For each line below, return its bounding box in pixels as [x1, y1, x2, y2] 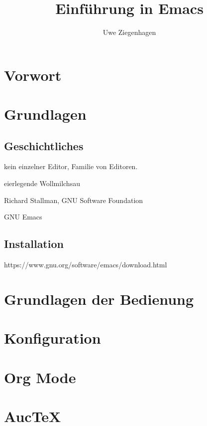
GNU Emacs [4, 212, 42, 222]
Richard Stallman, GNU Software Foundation [4, 195, 143, 205]
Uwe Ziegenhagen [103, 27, 156, 37]
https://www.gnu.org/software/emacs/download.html [4, 259, 167, 270]
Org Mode [4, 367, 76, 387]
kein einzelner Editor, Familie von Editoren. [4, 161, 138, 172]
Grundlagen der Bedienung [4, 288, 194, 309]
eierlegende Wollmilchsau [4, 178, 80, 189]
